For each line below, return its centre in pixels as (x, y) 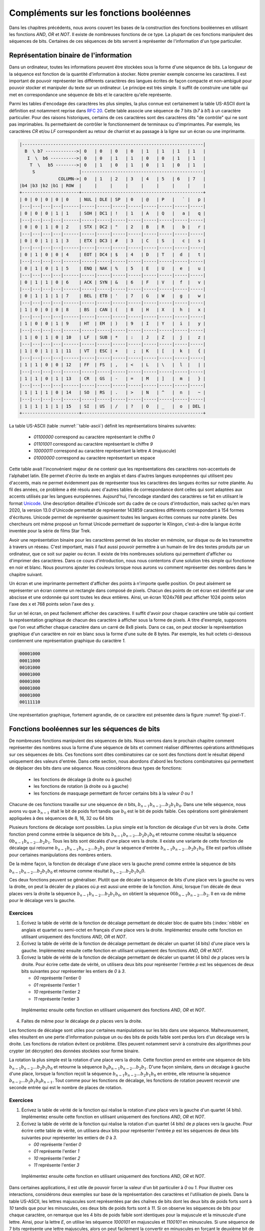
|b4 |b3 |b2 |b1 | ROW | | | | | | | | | (113, 186)
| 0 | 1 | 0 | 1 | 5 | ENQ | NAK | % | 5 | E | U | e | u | (113, 268)
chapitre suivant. (26, 574)
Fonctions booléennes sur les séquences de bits (85, 729)
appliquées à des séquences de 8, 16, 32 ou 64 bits (61, 818)
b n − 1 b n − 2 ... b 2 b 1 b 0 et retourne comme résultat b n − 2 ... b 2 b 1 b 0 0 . (77, 871)
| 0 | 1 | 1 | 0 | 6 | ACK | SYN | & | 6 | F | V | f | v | (113, 282)
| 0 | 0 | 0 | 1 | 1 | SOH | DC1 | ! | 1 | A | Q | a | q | (113, 213)
